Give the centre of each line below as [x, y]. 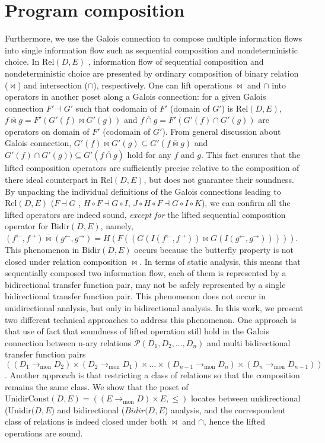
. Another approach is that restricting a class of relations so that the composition [152, 374]
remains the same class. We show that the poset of [97, 386]
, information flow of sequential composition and [176, 61]
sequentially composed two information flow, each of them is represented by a [146, 273]
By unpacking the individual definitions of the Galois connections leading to [143, 191]
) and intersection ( [52, 85]
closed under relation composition [66, 261]
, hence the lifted [234, 421]
